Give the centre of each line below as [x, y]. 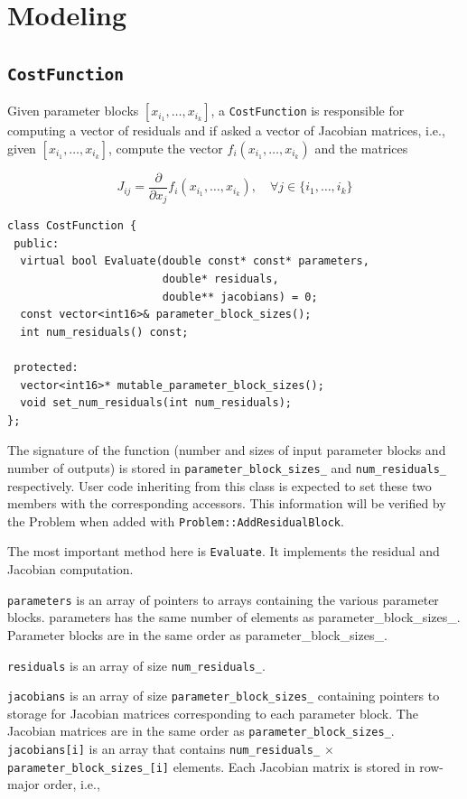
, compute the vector [166, 148]
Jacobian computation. [70, 569]
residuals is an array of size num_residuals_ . [136, 665]
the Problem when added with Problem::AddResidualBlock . [176, 520]
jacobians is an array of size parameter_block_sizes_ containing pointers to [224, 696]
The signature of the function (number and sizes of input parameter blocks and [227, 450]
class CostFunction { [72, 226]
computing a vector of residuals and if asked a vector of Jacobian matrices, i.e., [226, 130]
